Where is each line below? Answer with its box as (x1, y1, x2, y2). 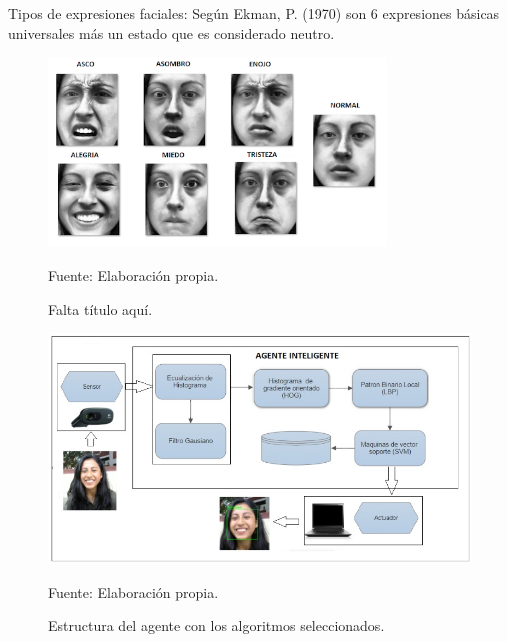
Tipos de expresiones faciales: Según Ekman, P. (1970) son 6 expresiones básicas (8, 3, 500, 23)
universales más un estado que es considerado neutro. (8, 22, 335, 43)
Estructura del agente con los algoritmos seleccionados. (48, 615, 385, 636)
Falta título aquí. (48, 298, 153, 319)
